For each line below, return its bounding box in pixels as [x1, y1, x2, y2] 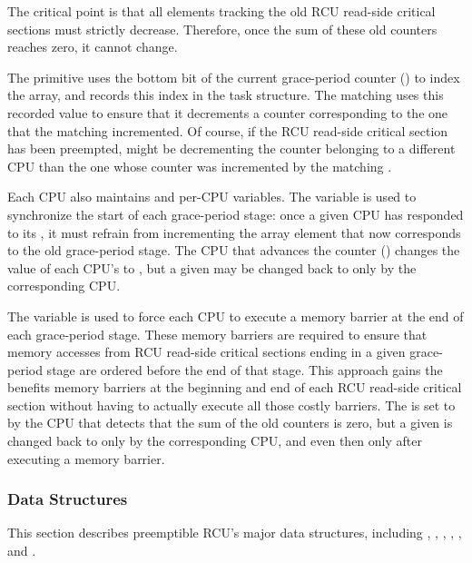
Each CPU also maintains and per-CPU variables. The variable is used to [7, 187, 417, 206]
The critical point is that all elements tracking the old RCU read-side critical [7, 2, 436, 20]
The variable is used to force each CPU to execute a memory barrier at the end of [7, 306, 464, 325]
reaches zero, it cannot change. [7, 37, 178, 56]
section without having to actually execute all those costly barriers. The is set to [7, 395, 456, 414]
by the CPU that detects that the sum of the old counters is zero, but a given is [7, 413, 453, 432]
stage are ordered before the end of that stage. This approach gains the [46, 360, 443, 379]
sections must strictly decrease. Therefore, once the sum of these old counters [7, 19, 438, 38]
